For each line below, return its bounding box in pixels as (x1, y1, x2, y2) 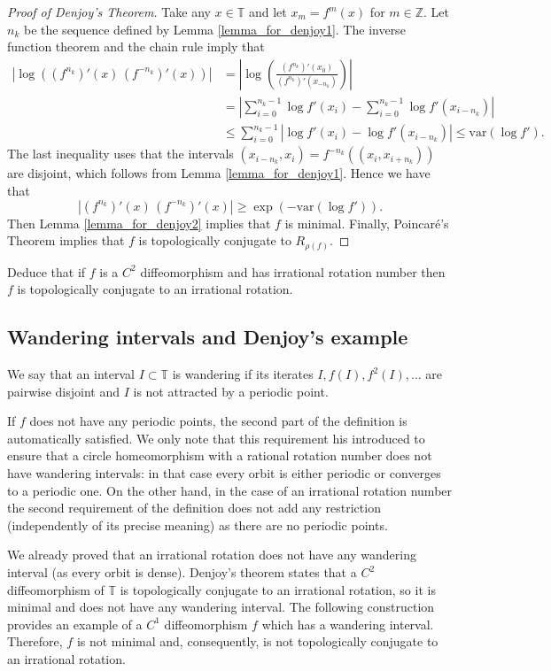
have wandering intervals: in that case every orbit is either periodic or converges (7, 464, 441, 482)
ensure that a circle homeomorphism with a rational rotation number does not (7, 446, 432, 465)
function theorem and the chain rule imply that (7, 37, 265, 56)
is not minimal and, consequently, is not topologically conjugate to (76, 632, 438, 651)
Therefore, (7, 632, 63, 651)
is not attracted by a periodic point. (133, 382, 329, 400)
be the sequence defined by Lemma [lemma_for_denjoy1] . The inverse (23, 19, 406, 38)
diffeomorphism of (7, 580, 105, 598)
